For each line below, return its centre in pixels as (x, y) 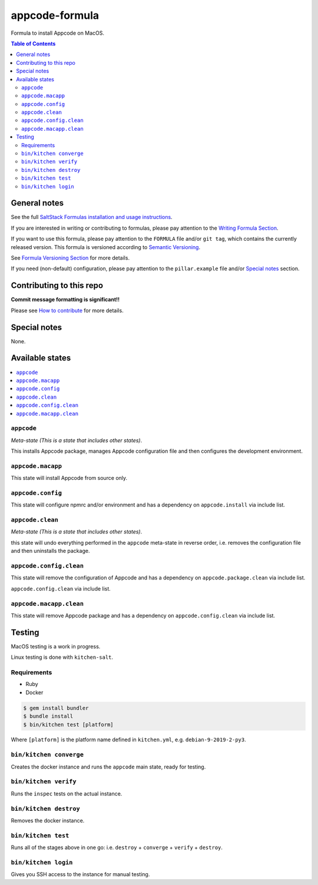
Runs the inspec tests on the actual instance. (67, 793)
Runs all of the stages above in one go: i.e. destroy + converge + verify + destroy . (117, 847)
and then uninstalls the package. (50, 551)
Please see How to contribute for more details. (67, 310)
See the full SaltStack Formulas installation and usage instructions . (92, 217)
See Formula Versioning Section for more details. (70, 258)
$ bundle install (48, 716)
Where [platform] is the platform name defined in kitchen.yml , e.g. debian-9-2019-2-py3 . (129, 740)
